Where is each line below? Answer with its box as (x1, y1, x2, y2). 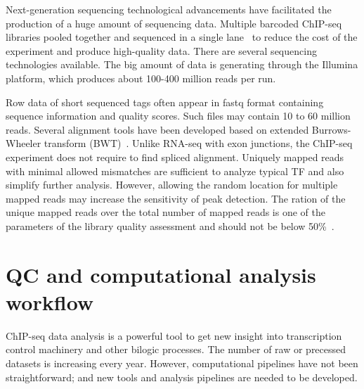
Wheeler (6, 136, 41, 151)
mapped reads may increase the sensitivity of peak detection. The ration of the (6, 191, 346, 205)
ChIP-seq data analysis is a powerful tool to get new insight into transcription (6, 328, 342, 343)
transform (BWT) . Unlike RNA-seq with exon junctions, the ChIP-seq (44, 136, 353, 151)
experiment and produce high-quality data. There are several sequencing (6, 43, 317, 58)
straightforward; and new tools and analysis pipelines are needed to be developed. (6, 369, 358, 384)
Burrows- (311, 122, 351, 136)
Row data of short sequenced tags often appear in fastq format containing (6, 94, 324, 109)
